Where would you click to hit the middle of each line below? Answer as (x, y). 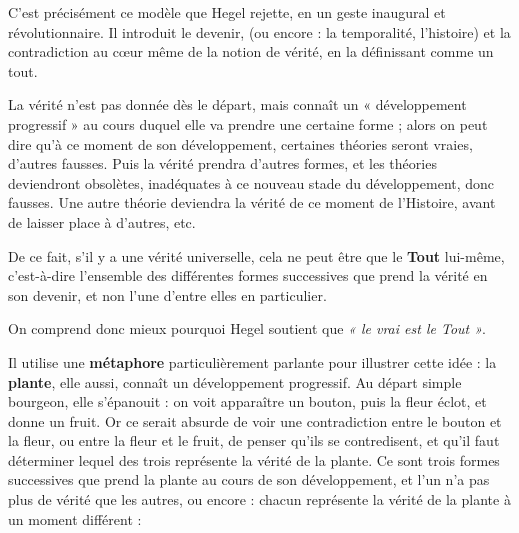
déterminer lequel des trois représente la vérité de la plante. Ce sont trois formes (254, 459)
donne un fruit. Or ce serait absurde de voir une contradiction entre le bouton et (255, 420)
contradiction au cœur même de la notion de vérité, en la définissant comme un (251, 51)
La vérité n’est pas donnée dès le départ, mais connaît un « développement (237, 104)
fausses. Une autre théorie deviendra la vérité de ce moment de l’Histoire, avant (252, 202)
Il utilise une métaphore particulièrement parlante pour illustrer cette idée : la (252, 361)
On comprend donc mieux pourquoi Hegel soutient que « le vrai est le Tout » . (247, 328)
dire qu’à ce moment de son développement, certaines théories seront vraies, (240, 143)
